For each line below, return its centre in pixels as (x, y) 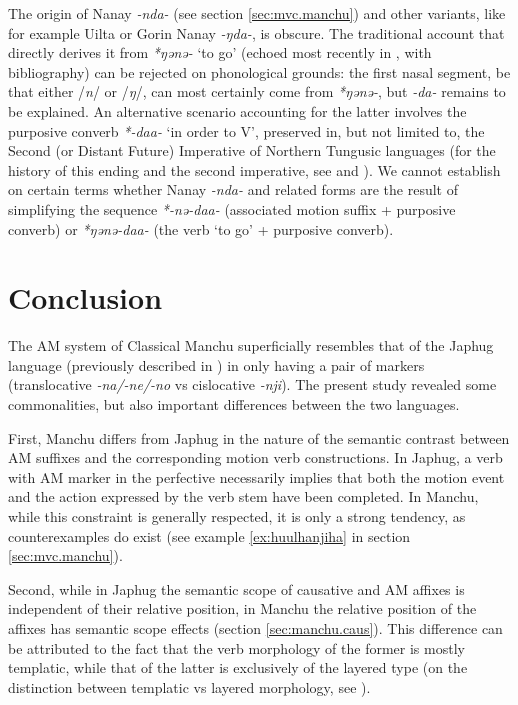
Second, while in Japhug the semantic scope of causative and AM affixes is (236, 588)
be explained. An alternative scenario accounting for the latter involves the (237, 110)
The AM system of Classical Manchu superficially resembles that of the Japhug (251, 345)
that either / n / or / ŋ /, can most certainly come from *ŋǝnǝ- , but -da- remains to (257, 91)
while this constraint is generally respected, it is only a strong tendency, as (237, 516)
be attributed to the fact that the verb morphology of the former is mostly (236, 647)
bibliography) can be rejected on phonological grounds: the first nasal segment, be (259, 71)
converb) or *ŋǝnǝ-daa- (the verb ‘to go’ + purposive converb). (201, 228)
